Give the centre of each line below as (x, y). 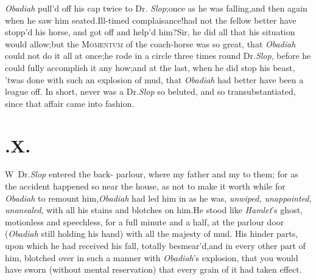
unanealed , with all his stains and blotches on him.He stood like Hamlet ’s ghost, (154, 210)
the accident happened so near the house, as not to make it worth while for (145, 186)
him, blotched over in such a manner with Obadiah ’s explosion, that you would (152, 257)
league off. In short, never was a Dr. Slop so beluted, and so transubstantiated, (150, 91)
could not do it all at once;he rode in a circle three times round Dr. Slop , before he (158, 56)
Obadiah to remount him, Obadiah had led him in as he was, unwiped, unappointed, (158, 198)
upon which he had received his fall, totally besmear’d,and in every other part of (155, 246)
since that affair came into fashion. (70, 103)
